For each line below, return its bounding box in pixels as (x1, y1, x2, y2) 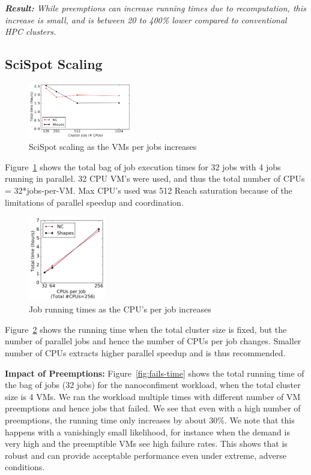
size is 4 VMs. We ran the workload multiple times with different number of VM (5, 390, 301, 402)
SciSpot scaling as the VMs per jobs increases (29, 140, 197, 153)
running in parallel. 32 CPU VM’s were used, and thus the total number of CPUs (5, 172, 305, 185)
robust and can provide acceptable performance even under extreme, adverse (5, 449, 287, 461)
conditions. (5, 461, 45, 473)
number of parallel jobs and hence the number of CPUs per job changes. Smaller (5, 335, 301, 347)
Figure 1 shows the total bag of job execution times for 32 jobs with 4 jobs (5, 160, 281, 173)
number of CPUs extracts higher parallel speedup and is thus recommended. (5, 347, 286, 359)
